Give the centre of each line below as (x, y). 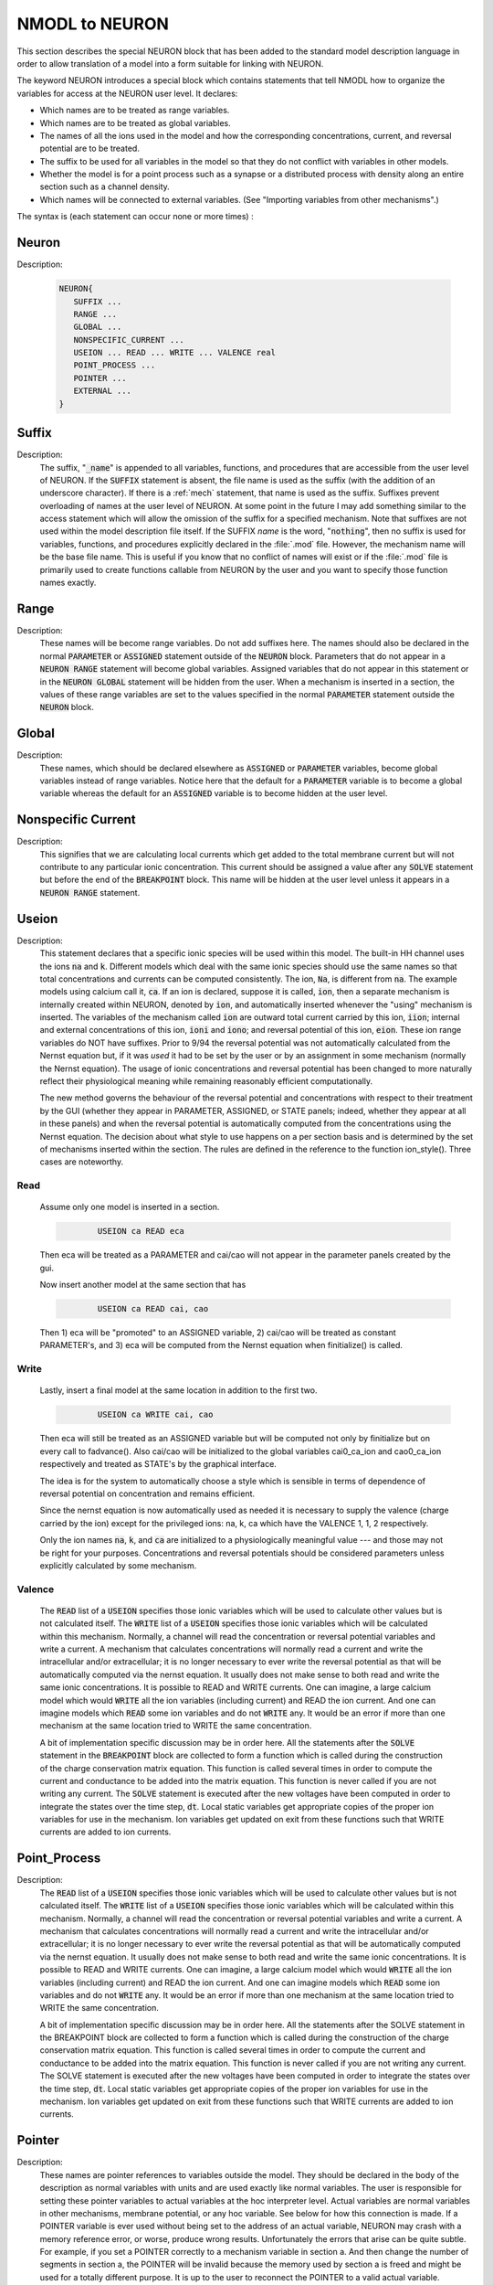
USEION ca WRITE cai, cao (155, 1415)
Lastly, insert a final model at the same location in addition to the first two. (178, 1390)
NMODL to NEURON (93, 24)
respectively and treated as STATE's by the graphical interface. (158, 1464)
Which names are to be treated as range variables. (135, 111)
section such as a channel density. (105, 186)
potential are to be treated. (90, 149)
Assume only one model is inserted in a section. (130, 1207)
